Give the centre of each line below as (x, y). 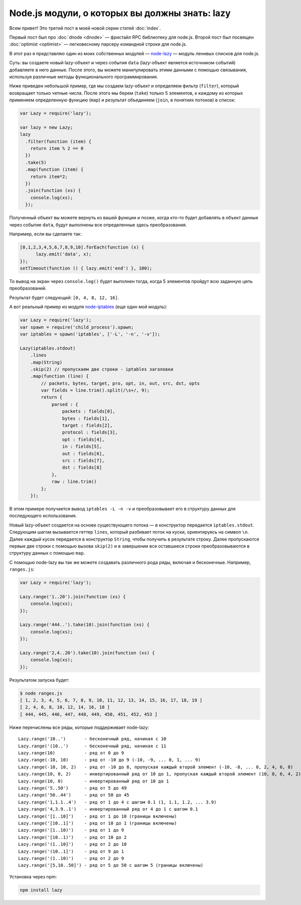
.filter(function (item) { (58, 141)
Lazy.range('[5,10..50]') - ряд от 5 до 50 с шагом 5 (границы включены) (111, 865)
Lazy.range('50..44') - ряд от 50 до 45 (74, 795)
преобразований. (28, 288)
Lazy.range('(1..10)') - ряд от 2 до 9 (71, 858)
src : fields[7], (83, 461)
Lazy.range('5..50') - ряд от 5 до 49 (72, 788)
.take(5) (36, 162)
